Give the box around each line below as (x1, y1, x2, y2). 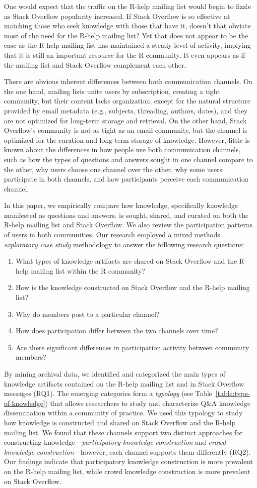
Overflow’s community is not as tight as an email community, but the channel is (4, 125, 248, 135)
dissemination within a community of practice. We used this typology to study (4, 407, 243, 418)
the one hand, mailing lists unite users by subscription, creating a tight (4, 86, 220, 96)
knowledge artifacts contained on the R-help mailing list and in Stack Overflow (4, 378, 244, 389)
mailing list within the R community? (31, 265, 145, 276)
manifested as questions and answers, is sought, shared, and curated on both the (4, 209, 249, 220)
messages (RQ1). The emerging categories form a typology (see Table (4, 388, 212, 398)
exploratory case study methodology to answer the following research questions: (4, 239, 244, 249)
